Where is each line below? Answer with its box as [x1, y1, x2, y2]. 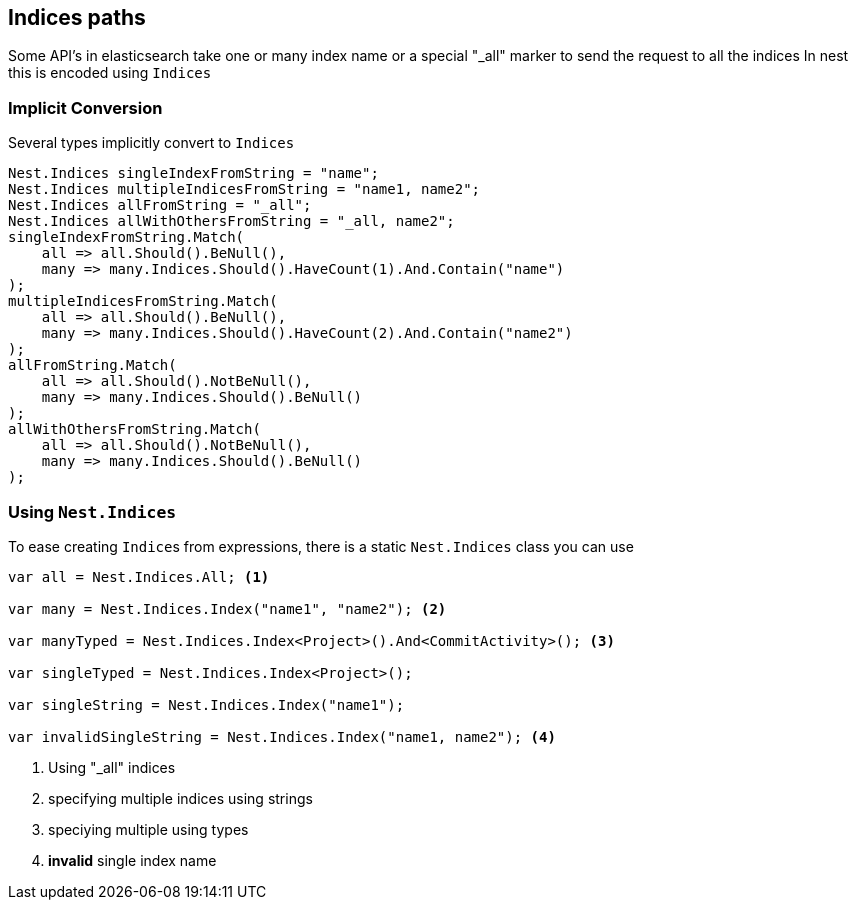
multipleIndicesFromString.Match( [8, 293, 278, 310]
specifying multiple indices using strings [48, 789, 313, 807]
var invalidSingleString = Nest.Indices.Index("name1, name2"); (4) [8, 728, 556, 745]
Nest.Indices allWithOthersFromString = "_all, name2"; [8, 213, 455, 230]
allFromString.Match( [8, 357, 177, 374]
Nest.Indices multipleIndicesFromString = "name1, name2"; [8, 181, 481, 198]
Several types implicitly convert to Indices [8, 134, 295, 152]
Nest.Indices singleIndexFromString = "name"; [8, 165, 379, 182]
